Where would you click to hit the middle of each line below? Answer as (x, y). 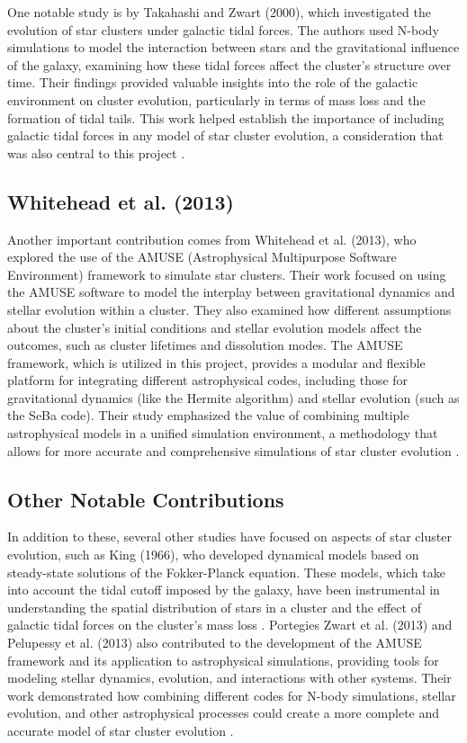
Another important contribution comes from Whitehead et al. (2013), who (212, 239)
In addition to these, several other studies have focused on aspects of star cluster (229, 537)
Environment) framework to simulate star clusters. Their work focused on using (227, 274)
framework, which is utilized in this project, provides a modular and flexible (216, 362)
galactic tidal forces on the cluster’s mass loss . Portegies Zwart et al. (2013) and (230, 625)
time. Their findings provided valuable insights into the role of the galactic (213, 82)
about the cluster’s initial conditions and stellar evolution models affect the (215, 327)
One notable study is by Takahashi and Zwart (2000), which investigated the (219, 12)
